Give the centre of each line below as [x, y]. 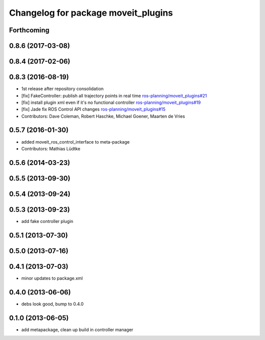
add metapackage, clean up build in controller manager [77, 329]
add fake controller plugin [47, 221]
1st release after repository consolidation [63, 89]
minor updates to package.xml [52, 278]
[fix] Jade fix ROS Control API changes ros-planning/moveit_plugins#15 [93, 109]
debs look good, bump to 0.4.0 [53, 304]
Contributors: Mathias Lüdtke [51, 148]
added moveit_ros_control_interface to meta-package [76, 142]
